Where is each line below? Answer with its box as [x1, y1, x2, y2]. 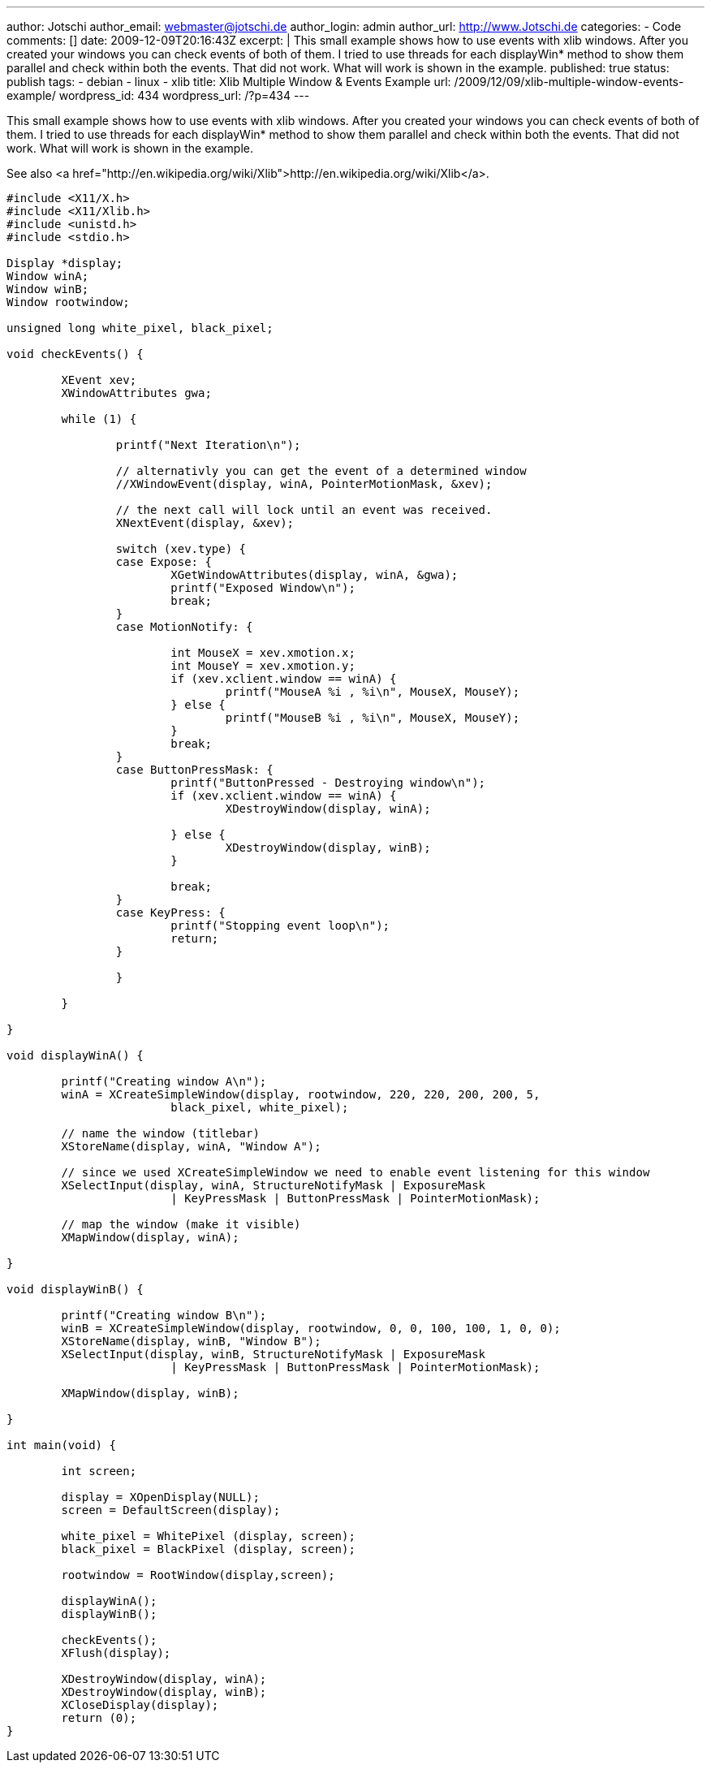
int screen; [61, 1465, 137, 1478]
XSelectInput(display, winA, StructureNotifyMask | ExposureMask [61, 1179, 486, 1192]
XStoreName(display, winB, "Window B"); [61, 1335, 321, 1348]
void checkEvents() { [6, 347, 144, 360]
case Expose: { [115, 555, 212, 568]
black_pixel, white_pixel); [170, 1101, 349, 1114]
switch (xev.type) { [115, 542, 247, 555]
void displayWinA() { [6, 1049, 144, 1062]
